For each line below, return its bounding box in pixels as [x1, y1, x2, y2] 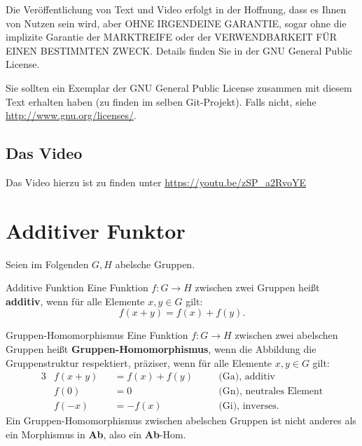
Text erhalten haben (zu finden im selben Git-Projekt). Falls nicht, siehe [6, 94, 316, 109]
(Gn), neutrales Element [218, 386, 323, 397]
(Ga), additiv [218, 372, 275, 382]
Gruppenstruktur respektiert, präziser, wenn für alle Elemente [6, 355, 272, 370]
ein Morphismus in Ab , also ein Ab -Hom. [6, 426, 186, 441]
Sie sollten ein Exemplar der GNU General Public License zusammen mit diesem [6, 80, 352, 95]
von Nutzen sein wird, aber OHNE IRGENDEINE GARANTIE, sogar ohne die [6, 15, 347, 30]
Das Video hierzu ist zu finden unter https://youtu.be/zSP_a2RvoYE [6, 174, 306, 189]
